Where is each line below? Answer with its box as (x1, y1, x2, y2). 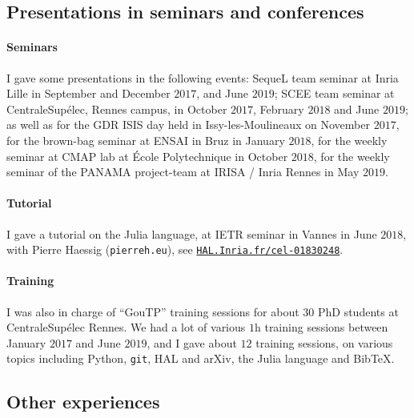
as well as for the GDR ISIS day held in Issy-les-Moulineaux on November (6, 116, 370, 133)
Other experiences (6, 389, 160, 414)
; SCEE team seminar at (274, 85, 395, 102)
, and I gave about (147, 334, 237, 351)
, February (253, 100, 304, 117)
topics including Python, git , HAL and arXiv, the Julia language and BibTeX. (6, 350, 395, 367)
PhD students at (317, 303, 399, 320)
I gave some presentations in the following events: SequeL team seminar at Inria (6, 69, 399, 86)
